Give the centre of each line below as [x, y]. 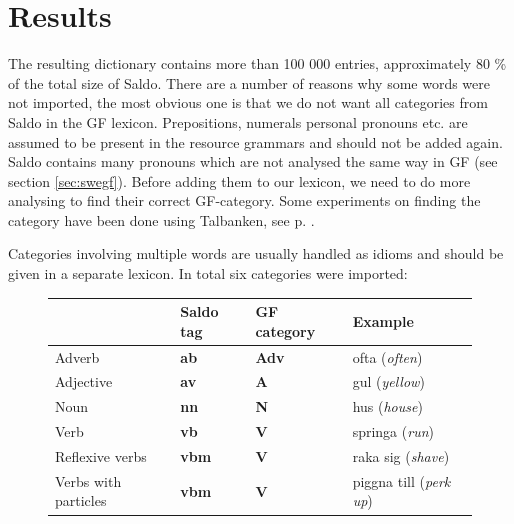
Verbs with [88, 480]
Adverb [77, 356]
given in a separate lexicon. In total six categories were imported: [208, 273]
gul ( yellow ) [388, 381]
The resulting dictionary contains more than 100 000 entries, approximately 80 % [257, 63]
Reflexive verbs [101, 455]
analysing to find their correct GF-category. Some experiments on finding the [244, 200]
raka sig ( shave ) [401, 455]
